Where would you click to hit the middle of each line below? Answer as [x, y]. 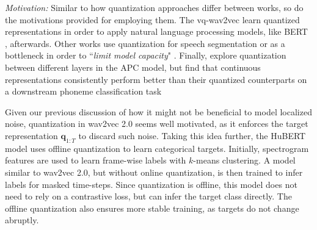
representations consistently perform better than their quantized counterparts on [156, 79]
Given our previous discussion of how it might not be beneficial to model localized [158, 111]
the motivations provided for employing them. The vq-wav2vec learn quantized [152, 19]
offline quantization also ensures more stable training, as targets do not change [152, 208]
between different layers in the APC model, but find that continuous [133, 67]
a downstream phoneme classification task [83, 91]
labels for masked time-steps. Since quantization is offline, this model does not [151, 184]
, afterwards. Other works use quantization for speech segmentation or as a [145, 43]
